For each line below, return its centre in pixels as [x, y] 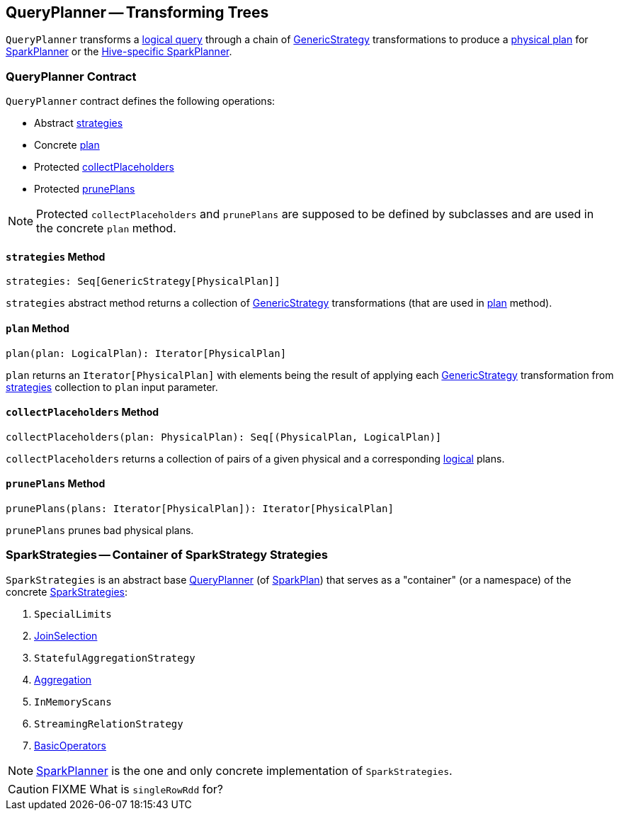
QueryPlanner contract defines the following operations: [141, 101]
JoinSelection [66, 635]
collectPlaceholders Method [83, 412]
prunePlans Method [56, 484]
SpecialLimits [73, 614]
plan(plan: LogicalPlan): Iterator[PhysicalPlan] [146, 353]
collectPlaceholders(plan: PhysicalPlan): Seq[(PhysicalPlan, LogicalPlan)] [224, 437]
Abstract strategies [79, 123]
